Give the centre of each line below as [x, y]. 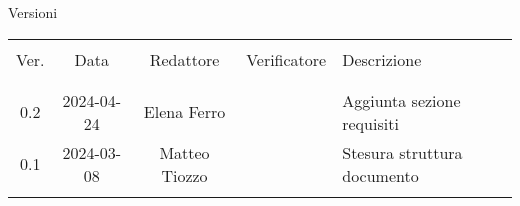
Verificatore [286, 59]
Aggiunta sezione [401, 100]
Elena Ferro [184, 112]
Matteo [184, 152]
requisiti [370, 123]
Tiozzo [184, 175]
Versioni [33, 12]
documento [380, 175]
